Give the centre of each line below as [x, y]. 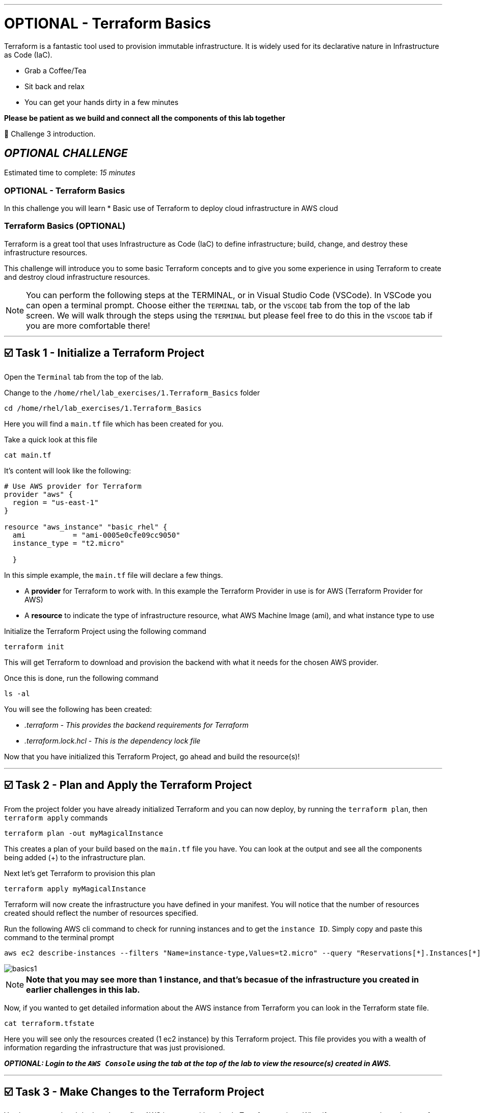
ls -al [17, 693]
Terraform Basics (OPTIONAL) [65, 226]
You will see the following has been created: [78, 709]
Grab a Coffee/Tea [56, 70]
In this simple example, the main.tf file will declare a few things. [114, 575]
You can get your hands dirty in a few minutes [102, 102]
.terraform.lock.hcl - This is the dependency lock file [113, 740]
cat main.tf [28, 455]
